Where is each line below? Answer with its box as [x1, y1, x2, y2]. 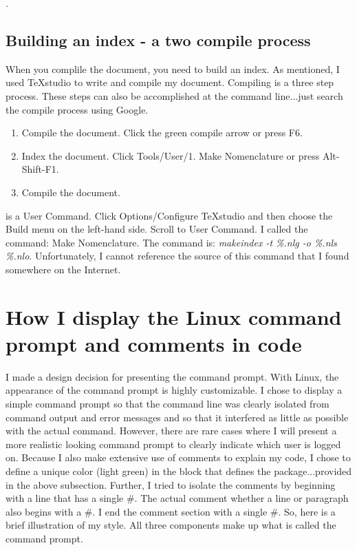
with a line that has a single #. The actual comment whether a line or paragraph [6, 491, 349, 505]
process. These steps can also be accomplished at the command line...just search [6, 88, 343, 103]
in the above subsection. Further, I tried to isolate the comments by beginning [6, 477, 336, 491]
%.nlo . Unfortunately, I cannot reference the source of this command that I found [6, 248, 349, 263]
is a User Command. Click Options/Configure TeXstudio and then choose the [6, 208, 333, 222]
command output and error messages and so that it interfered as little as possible [6, 410, 349, 424]
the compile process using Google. [6, 102, 149, 116]
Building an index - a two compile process [6, 29, 311, 50]
